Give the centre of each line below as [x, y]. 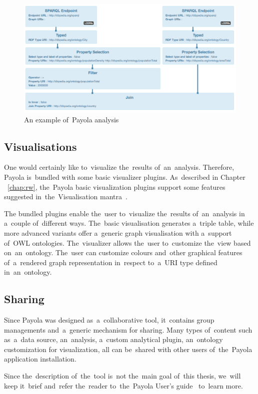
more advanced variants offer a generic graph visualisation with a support [118, 232]
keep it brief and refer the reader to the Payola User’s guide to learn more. [123, 385]
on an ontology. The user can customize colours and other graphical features [123, 252]
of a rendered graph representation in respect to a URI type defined [111, 262]
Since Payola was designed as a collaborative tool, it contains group [109, 320]
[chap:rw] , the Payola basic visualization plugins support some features [116, 187]
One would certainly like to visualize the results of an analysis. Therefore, [119, 167]
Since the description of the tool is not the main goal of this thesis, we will [122, 376]
